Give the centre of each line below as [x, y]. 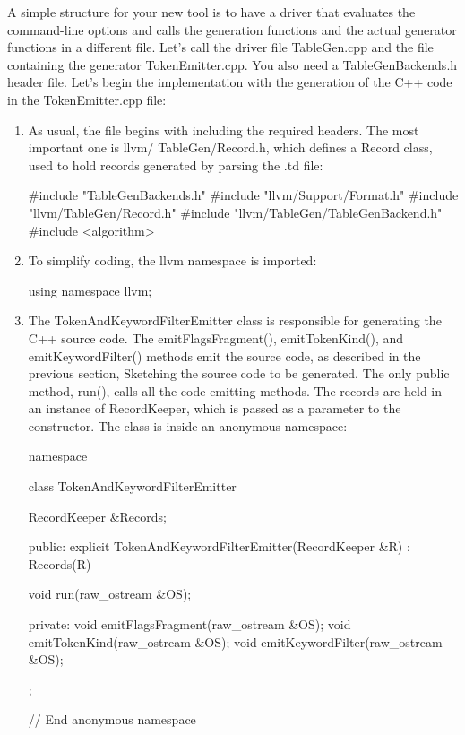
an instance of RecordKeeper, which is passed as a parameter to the [215, 408]
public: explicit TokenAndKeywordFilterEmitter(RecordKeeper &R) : [219, 546]
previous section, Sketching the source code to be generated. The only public [239, 373]
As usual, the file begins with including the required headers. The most [224, 130]
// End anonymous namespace [112, 719]
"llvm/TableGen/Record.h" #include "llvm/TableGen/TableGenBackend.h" [235, 212]
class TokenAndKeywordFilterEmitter [132, 486]
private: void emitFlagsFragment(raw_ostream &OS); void [189, 624]
